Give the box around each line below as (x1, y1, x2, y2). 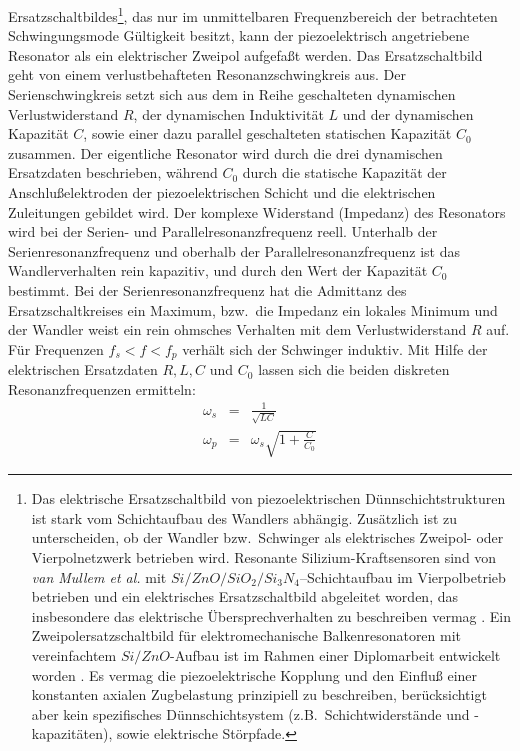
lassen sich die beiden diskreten (258, 359, 450, 380)
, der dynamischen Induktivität (133, 103, 324, 124)
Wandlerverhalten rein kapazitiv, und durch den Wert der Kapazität (8, 260, 428, 281)
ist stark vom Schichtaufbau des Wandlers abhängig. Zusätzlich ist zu (31, 507, 458, 528)
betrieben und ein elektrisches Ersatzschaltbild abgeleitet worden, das (31, 586, 458, 607)
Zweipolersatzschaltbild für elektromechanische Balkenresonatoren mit (31, 625, 462, 646)
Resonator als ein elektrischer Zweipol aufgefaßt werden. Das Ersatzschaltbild (8, 44, 483, 65)
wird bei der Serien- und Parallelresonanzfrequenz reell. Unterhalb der (8, 221, 438, 242)
